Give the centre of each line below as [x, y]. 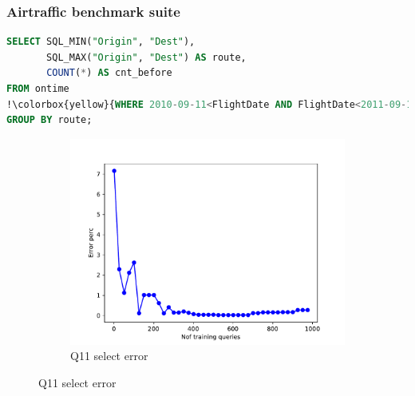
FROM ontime [38, 89]
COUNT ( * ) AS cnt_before [109, 73]
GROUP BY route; [49, 120]
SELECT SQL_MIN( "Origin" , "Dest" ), [101, 42]
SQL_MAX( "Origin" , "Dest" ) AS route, [146, 57]
